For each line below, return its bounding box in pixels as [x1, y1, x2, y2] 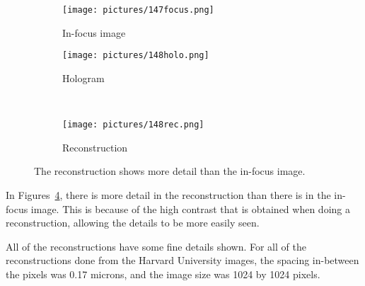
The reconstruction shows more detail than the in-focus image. [34, 164, 306, 178]
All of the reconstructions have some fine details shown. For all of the [6, 239, 306, 253]
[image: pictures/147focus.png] [62, 5, 214, 15]
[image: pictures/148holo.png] [62, 50, 209, 61]
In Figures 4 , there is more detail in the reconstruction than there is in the [6, 187, 331, 202]
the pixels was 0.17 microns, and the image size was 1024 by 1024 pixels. [6, 266, 320, 281]
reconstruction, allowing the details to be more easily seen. [6, 215, 260, 230]
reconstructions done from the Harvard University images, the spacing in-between [6, 253, 359, 268]
